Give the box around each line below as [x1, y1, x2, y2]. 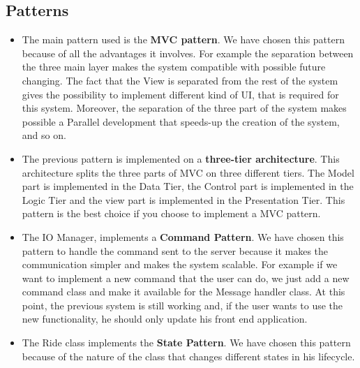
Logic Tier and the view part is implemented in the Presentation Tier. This [22, 192, 345, 207]
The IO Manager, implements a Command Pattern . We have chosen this [22, 229, 344, 244]
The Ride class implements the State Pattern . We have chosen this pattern [22, 335, 351, 350]
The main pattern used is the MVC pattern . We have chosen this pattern [22, 32, 345, 47]
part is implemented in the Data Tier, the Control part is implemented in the [22, 179, 354, 193]
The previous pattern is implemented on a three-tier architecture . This [22, 151, 340, 165]
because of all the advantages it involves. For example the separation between [22, 45, 354, 60]
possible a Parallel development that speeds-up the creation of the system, [22, 114, 340, 128]
